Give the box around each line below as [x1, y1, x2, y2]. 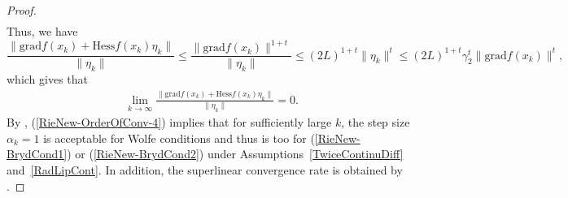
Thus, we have [7, 23, 78, 40]
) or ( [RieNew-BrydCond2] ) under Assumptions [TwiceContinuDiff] [67, 145, 404, 162]
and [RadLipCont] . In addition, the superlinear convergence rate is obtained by [7, 161, 403, 178]
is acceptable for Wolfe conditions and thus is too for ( [43, 129, 315, 146]
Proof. [7, 2, 37, 18]
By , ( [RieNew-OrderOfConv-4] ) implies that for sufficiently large [7, 114, 332, 131]
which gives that [7, 71, 89, 88]
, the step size [341, 114, 410, 131]
